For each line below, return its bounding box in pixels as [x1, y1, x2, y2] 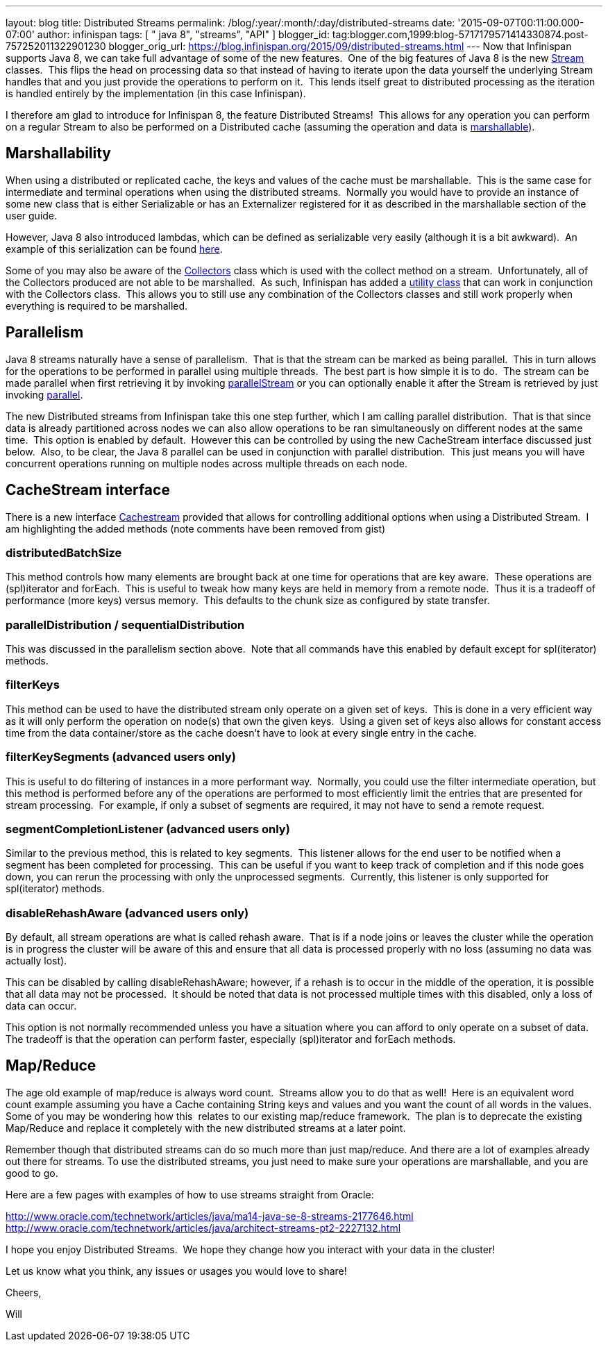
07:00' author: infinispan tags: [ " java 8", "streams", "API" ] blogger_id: [6, 28, 330, 40]
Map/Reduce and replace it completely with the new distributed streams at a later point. [6, 1121, 406, 1134]
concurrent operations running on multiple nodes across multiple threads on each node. [6, 457, 407, 469]
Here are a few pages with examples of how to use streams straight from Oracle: [6, 1188, 374, 1200]
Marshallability [6, 144, 112, 162]
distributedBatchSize [6, 545, 122, 560]
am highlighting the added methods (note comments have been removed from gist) [6, 522, 386, 535]
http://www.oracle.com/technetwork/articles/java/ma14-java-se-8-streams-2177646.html [6, 1210, 414, 1222]
